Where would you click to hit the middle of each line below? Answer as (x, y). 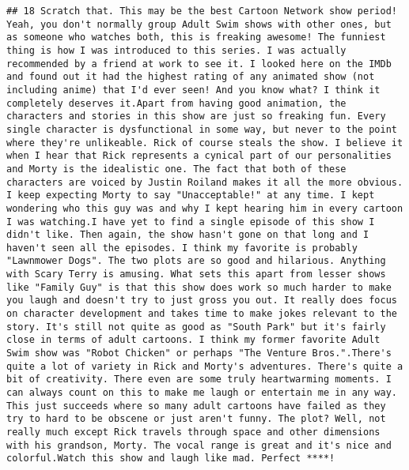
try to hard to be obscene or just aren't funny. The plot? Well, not (196, 419)
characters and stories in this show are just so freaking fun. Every (196, 117)
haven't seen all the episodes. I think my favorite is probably (182, 248)
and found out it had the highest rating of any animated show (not (191, 77)
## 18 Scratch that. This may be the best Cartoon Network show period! (202, 11)
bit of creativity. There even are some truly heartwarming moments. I (199, 380)
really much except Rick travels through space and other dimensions (193, 432)
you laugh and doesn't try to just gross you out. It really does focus (202, 301)
